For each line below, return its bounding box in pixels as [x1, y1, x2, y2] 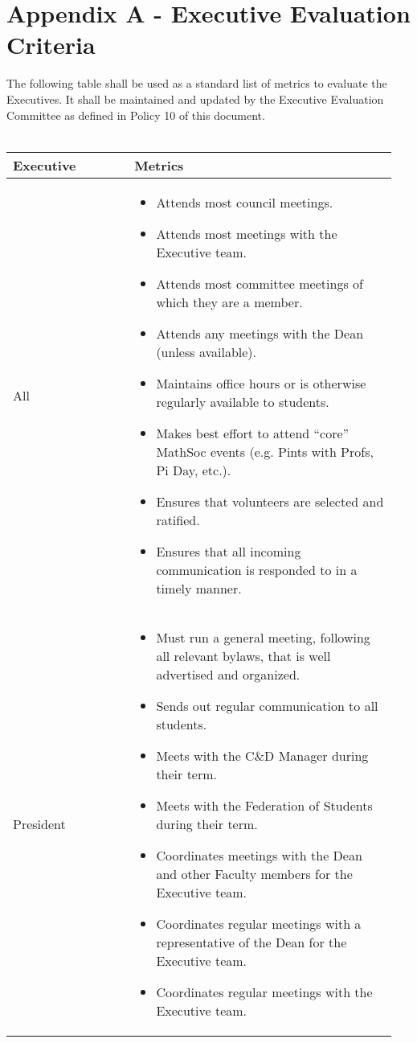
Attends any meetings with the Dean [156, 323, 364, 343]
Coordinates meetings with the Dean [156, 845, 362, 864]
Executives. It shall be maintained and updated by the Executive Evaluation [6, 90, 384, 107]
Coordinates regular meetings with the [156, 982, 373, 1001]
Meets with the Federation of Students [156, 795, 373, 815]
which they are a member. [156, 292, 303, 311]
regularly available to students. [156, 392, 329, 411]
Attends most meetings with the [156, 224, 337, 243]
